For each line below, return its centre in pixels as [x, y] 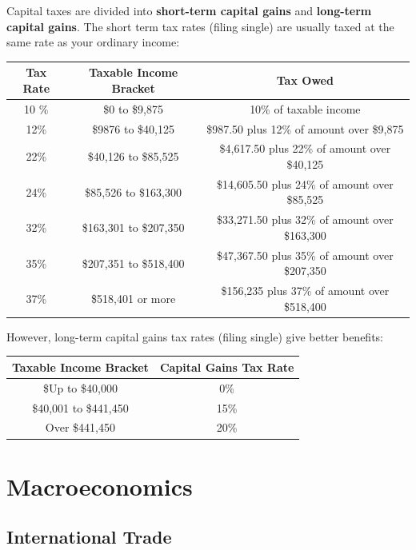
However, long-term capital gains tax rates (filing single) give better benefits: [195, 336]
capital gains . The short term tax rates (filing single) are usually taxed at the [200, 26]
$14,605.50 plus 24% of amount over [305, 183]
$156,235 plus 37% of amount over [305, 291]
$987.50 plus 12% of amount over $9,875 [305, 128]
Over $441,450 [80, 427]
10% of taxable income [305, 108]
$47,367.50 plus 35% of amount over [305, 255]
